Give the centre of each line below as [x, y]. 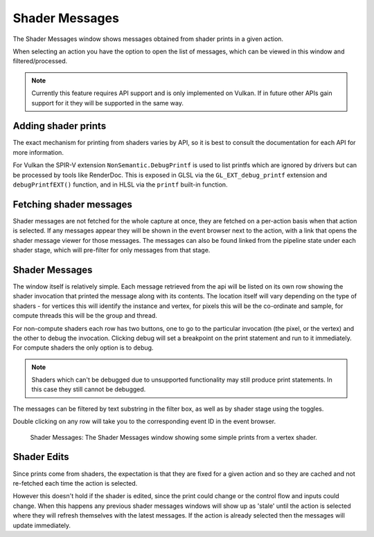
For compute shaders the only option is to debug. [83, 348]
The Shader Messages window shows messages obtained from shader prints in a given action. [148, 39]
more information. [38, 152]
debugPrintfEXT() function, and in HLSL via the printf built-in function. [120, 185]
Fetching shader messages [73, 204]
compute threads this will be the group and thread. [85, 316]
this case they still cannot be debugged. [89, 389]
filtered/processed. [40, 61]
